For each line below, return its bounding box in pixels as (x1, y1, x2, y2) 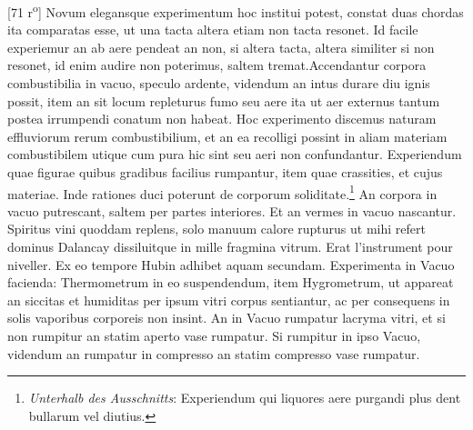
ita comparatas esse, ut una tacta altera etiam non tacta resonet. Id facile (7, 20, 418, 39)
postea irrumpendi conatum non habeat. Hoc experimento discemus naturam (7, 109, 437, 128)
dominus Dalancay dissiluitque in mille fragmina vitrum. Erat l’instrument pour (7, 237, 453, 256)
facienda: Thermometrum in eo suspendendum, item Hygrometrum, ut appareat (7, 273, 454, 292)
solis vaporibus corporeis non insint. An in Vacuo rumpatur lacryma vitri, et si (7, 308, 446, 327)
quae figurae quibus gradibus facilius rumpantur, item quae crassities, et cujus (7, 163, 443, 181)
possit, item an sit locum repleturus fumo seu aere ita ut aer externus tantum (7, 91, 440, 110)
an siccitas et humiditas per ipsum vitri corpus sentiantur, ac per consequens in (7, 290, 450, 309)
